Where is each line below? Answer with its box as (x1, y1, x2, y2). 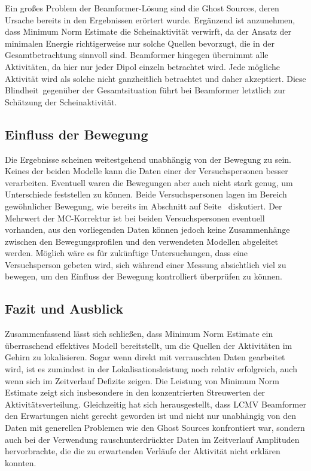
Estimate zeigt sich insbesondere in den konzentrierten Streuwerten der (5, 386, 266, 399)
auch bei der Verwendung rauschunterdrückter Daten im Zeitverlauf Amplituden (5, 433, 300, 445)
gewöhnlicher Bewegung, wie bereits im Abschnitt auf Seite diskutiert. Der (5, 199, 282, 212)
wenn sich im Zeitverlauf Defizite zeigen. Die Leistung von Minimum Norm (5, 374, 279, 387)
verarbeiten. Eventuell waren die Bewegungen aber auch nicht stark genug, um (5, 176, 293, 189)
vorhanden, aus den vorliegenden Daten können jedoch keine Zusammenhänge (5, 223, 290, 236)
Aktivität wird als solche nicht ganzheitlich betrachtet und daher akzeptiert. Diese (5, 72, 306, 84)
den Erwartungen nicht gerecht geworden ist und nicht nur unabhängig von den (5, 409, 297, 422)
